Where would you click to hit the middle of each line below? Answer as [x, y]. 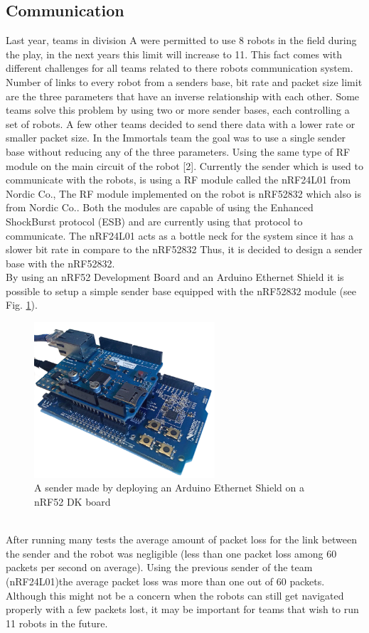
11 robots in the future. [57, 623]
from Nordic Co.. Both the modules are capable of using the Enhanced [160, 207]
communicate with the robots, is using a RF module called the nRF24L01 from [178, 180]
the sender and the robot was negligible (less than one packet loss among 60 [171, 553]
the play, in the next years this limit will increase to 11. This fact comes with [174, 54]
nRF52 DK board [73, 502]
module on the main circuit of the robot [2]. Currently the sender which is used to [184, 165]
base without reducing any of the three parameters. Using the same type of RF [178, 151]
